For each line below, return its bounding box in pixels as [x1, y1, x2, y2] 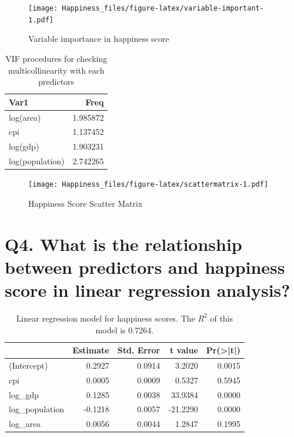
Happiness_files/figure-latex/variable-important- [62, 4, 264, 12]
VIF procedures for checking [5, 52, 108, 64]
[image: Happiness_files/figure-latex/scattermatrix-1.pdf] [28, 180, 269, 189]
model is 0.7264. [95, 323, 154, 336]
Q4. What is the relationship [5, 231, 242, 256]
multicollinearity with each [8, 64, 105, 76]
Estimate [72, 344, 109, 356]
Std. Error [117, 344, 161, 356]
